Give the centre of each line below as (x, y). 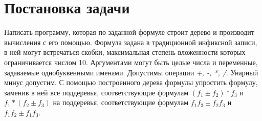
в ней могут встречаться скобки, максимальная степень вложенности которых (125, 52)
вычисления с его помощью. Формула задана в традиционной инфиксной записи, (131, 42)
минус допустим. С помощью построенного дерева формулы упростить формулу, (131, 82)
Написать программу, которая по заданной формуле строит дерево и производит (129, 32)
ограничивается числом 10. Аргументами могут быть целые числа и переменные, (131, 62)
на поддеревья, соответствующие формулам (121, 102)
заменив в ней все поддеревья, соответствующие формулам (96, 92)
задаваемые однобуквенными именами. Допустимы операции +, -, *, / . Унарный (131, 72)
